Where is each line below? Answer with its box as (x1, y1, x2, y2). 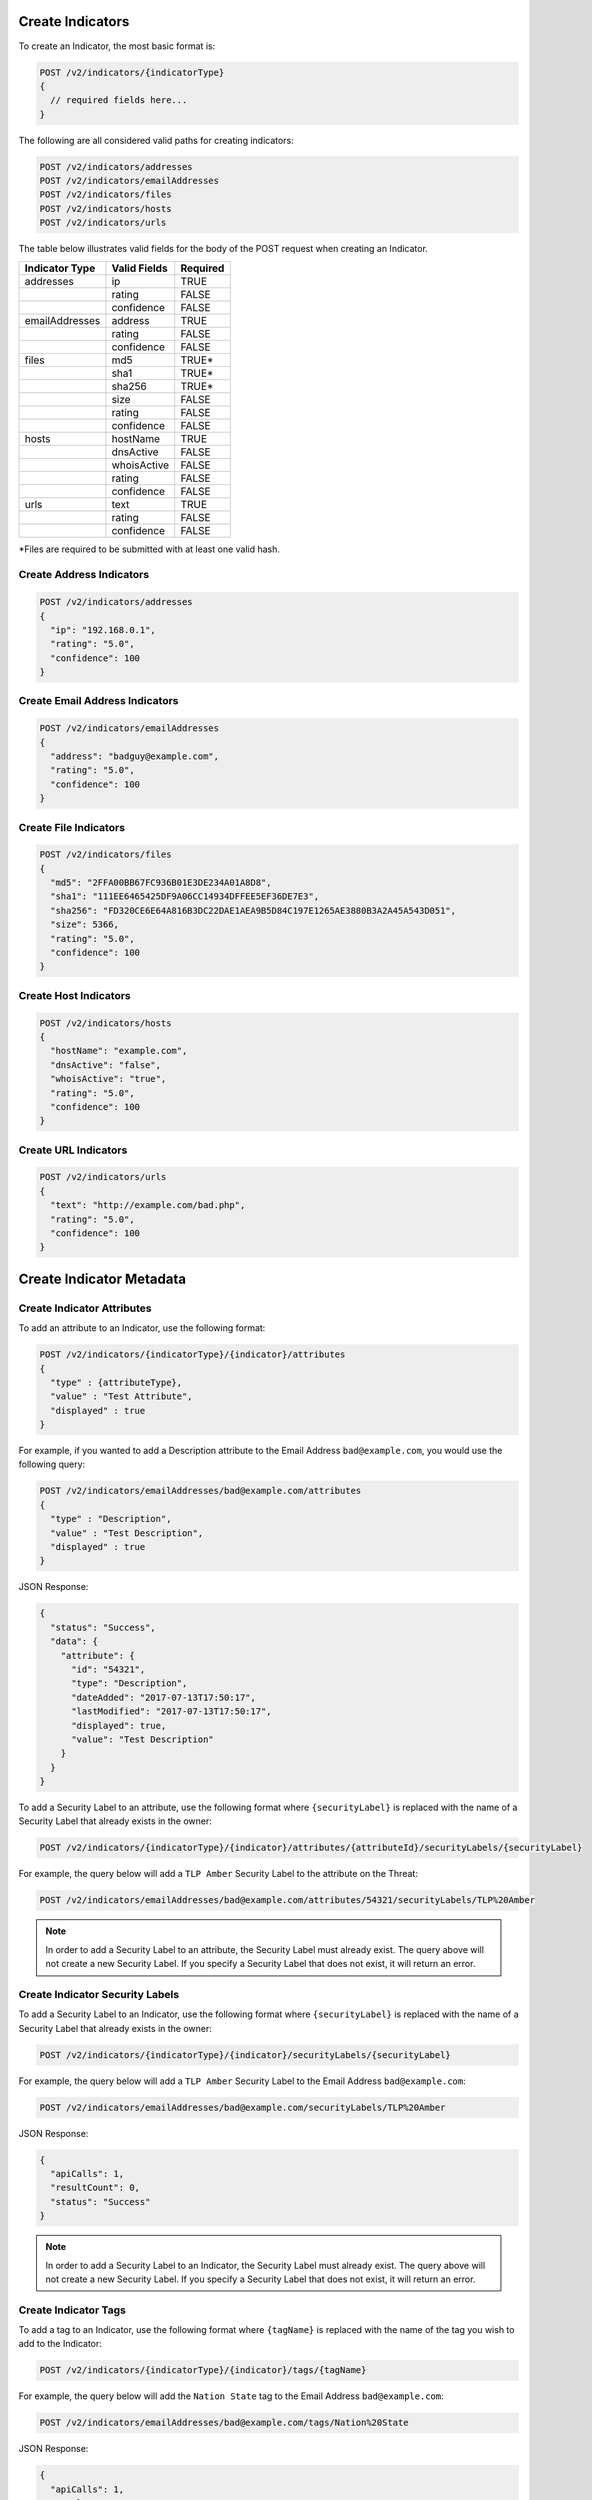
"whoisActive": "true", (50, 1073, 167, 1085)
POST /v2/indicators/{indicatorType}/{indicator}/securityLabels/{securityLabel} (39, 2049, 452, 2060)
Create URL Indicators (18, 1143, 128, 1157)
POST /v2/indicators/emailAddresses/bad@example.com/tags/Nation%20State (39, 2417, 409, 2429)
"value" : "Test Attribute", (50, 1391, 194, 1402)
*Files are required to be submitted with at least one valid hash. (18, 543, 280, 555)
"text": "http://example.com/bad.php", (50, 1200, 246, 1211)
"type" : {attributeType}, (50, 1376, 183, 1388)
